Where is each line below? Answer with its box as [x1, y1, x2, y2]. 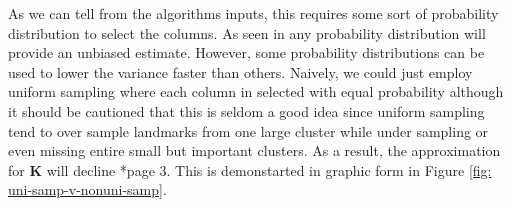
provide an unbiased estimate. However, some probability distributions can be [8, 42, 485, 63]
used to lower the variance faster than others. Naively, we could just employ [8, 61, 473, 82]
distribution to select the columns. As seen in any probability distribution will [8, 22, 486, 43]
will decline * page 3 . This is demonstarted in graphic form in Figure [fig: [46, 159, 492, 180]
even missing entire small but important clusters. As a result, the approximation [8, 140, 501, 161]
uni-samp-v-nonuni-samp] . [8, 179, 167, 200]
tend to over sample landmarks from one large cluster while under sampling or [8, 120, 489, 141]
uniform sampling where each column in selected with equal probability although [8, 81, 504, 102]
